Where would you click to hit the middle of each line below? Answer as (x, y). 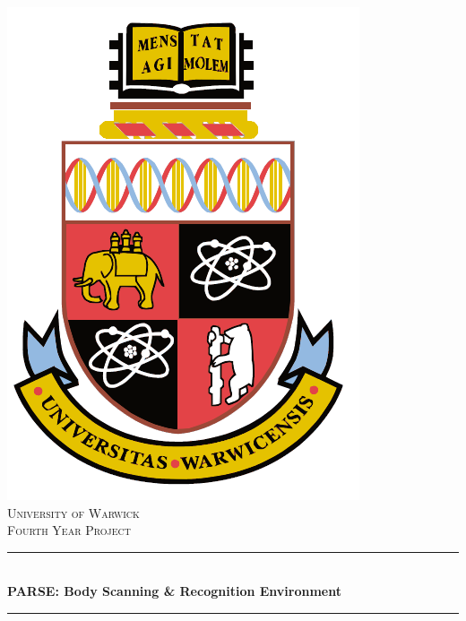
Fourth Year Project (69, 530)
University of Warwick (73, 512)
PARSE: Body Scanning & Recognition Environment (174, 591)
